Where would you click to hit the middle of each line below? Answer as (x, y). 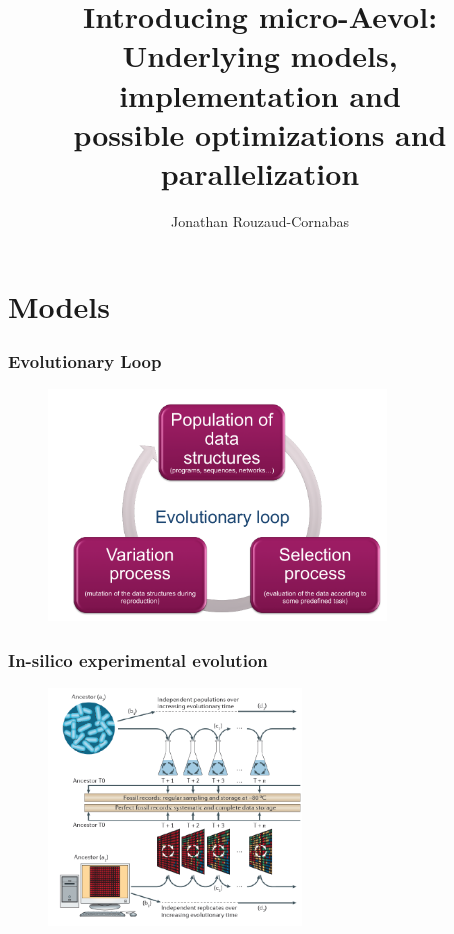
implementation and (260, 94)
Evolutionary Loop (85, 360)
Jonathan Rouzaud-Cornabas (260, 220)
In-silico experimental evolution (138, 659)
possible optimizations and (260, 133)
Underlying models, (260, 55)
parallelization (260, 172)
